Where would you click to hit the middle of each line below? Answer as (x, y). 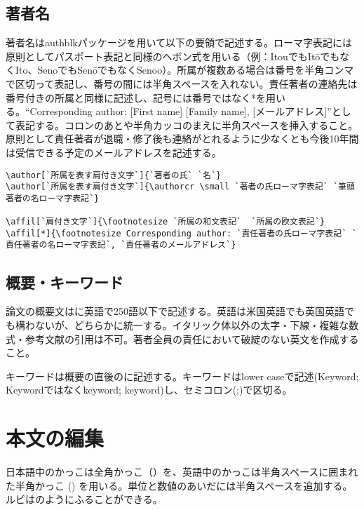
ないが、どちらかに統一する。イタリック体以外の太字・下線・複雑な (192, 324)
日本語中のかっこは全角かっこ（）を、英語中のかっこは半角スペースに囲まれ (182, 472)
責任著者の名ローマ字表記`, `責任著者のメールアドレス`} (121, 245)
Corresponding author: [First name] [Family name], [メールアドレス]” (181, 111)
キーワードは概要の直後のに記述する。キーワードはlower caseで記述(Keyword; (182, 376)
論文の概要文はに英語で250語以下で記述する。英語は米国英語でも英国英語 (175, 311)
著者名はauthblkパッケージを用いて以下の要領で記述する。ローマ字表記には (179, 42)
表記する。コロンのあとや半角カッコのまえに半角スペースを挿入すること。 (187, 125)
